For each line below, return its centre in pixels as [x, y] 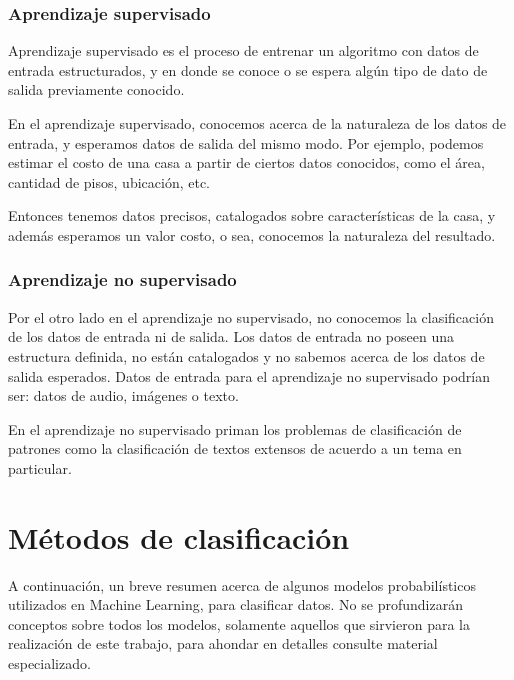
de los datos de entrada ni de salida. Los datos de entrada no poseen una [231, 336]
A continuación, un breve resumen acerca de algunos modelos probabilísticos [242, 584]
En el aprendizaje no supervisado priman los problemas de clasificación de [235, 428]
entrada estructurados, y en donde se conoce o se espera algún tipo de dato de [248, 69]
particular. [40, 467]
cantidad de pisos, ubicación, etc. [109, 181]
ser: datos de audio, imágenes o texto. [123, 395]
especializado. [49, 663]
